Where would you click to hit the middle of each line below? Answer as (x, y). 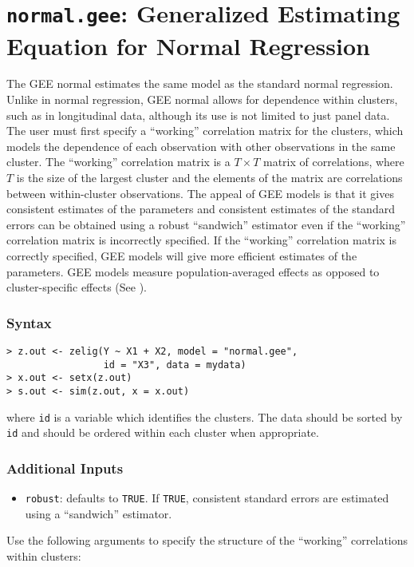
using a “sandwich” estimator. (99, 513)
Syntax (29, 322)
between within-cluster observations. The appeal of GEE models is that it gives (200, 193)
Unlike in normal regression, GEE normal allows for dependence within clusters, (202, 99)
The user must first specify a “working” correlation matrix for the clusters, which (205, 131)
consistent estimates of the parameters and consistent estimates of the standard (201, 209)
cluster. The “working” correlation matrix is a (118, 162)
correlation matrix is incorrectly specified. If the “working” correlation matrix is (202, 240)
